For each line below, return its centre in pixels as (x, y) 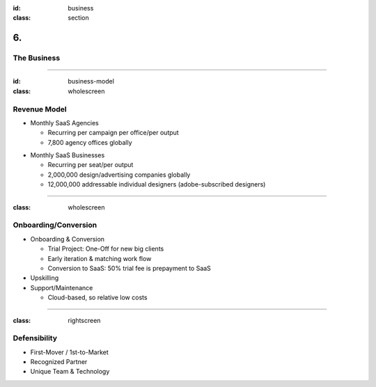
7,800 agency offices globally (90, 142)
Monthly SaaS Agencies (64, 123)
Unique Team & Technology (70, 372)
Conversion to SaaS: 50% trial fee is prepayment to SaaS (130, 268)
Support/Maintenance (62, 287)
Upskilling (45, 278)
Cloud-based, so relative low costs (97, 298)
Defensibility (35, 338)
